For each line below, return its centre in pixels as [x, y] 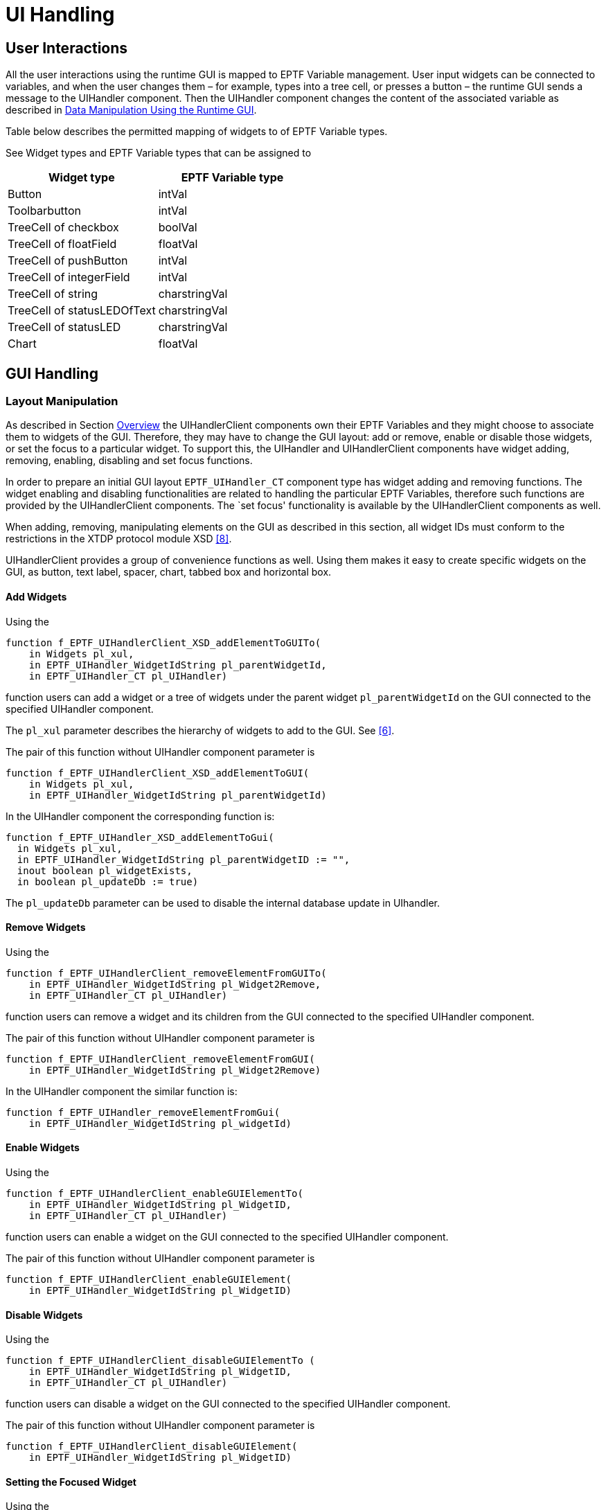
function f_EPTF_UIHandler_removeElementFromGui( [143, 1112]
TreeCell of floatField [62, 244]
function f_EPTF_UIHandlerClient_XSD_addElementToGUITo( [163, 642]
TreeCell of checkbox [63, 228]
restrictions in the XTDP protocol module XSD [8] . [119, 539]
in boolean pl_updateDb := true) [108, 881]
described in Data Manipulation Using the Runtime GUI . [131, 110]
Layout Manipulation [62, 401]
